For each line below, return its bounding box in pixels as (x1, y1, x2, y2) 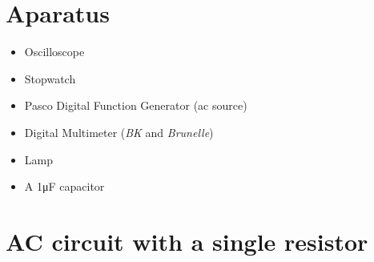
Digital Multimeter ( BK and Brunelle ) (24, 123, 214, 140)
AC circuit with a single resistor (6, 224, 368, 257)
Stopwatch (24, 70, 76, 87)
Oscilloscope (24, 43, 85, 60)
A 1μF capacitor (24, 178, 105, 195)
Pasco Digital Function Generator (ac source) (24, 97, 247, 114)
